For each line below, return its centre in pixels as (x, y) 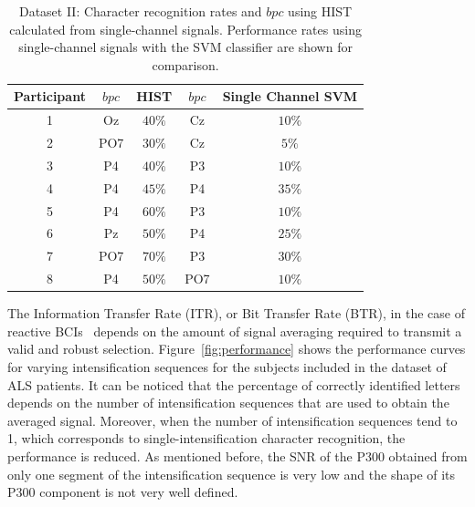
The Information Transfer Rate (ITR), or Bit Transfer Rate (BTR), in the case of (236, 313)
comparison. (185, 64)
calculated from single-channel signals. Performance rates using (185, 29)
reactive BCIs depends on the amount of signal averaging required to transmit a (235, 331)
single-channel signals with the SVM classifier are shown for (185, 47)
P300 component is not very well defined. (123, 492)
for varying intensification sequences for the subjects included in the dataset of (227, 367)
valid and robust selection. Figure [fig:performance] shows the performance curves (237, 349)
